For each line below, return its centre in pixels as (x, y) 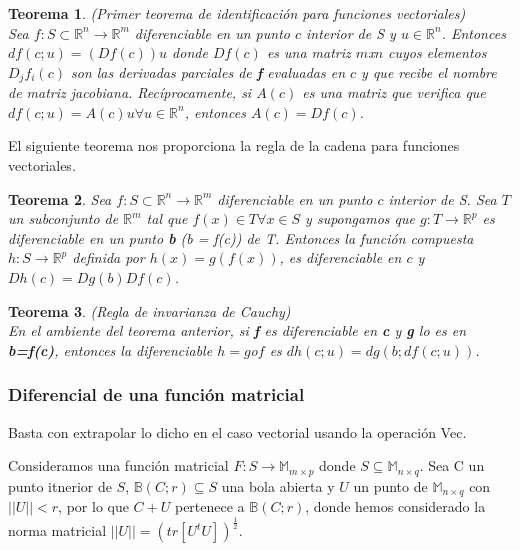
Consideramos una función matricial (118, 465)
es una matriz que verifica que (394, 92)
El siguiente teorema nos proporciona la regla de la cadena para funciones (234, 145)
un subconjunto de (63, 218)
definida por (108, 257)
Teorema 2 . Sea (60, 198)
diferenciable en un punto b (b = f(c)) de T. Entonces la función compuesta (241, 237)
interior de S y (351, 32)
